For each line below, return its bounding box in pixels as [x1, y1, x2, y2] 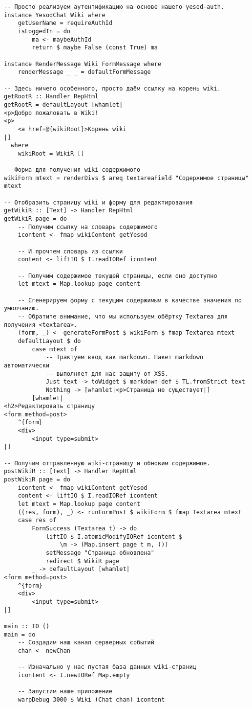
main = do [4, 631, 36, 638]
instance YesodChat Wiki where [4, 11, 105, 19]
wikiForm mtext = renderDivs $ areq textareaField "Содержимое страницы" [4, 174, 249, 182]
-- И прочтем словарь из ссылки [18, 248, 123, 255]
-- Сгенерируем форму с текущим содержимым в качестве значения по [18, 296, 242, 304]
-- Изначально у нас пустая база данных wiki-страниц [18, 663, 196, 671]
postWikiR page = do [4, 476, 71, 483]
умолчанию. [4, 305, 39, 312]
